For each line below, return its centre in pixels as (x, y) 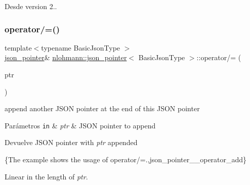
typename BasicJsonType (81, 47)
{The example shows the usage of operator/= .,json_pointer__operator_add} (126, 159)
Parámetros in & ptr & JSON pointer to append (80, 125)
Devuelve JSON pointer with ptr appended (71, 142)
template (18, 47)
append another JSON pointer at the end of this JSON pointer (102, 108)
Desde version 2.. (31, 6)
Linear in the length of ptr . (46, 176)
